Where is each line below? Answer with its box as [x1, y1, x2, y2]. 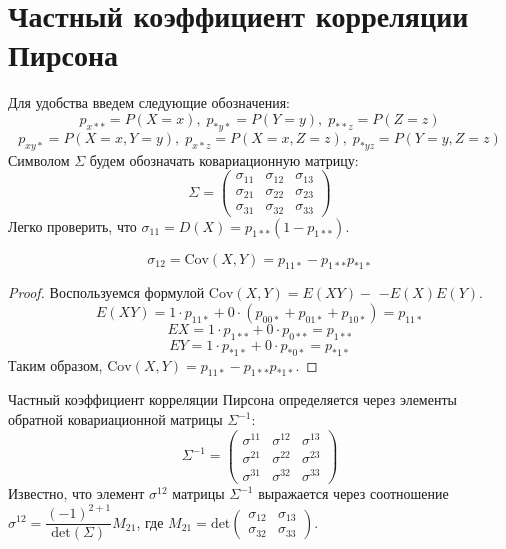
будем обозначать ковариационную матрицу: [89, 149, 359, 170]
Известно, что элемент [8, 483, 145, 503]
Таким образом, [8, 354, 103, 375]
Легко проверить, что [8, 215, 137, 236]
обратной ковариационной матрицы [8, 409, 223, 429]
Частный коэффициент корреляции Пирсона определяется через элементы [8, 389, 457, 410]
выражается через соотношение [258, 483, 449, 503]
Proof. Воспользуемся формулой [8, 282, 205, 303]
